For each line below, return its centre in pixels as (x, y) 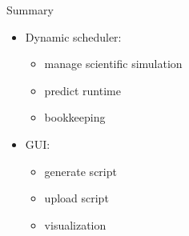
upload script (76, 198)
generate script (80, 171)
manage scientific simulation (113, 64)
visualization (75, 224)
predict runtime (82, 90)
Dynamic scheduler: (73, 36)
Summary (30, 10)
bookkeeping (75, 117)
